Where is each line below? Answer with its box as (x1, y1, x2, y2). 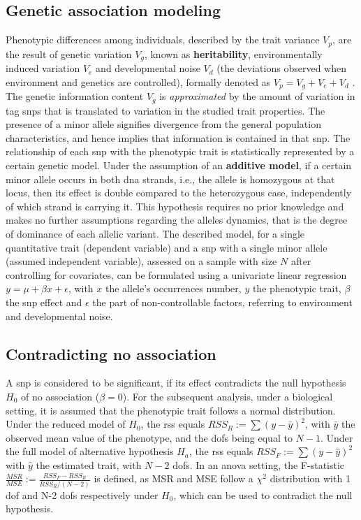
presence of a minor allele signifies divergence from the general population (6, 117, 321, 131)
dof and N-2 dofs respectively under (6, 487, 159, 502)
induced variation (6, 61, 80, 75)
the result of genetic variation (6, 46, 132, 61)
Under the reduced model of (6, 417, 126, 431)
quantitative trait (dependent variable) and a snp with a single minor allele (6, 240, 327, 254)
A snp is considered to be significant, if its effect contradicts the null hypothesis (6, 375, 346, 390)
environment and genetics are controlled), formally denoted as (6, 74, 271, 89)
